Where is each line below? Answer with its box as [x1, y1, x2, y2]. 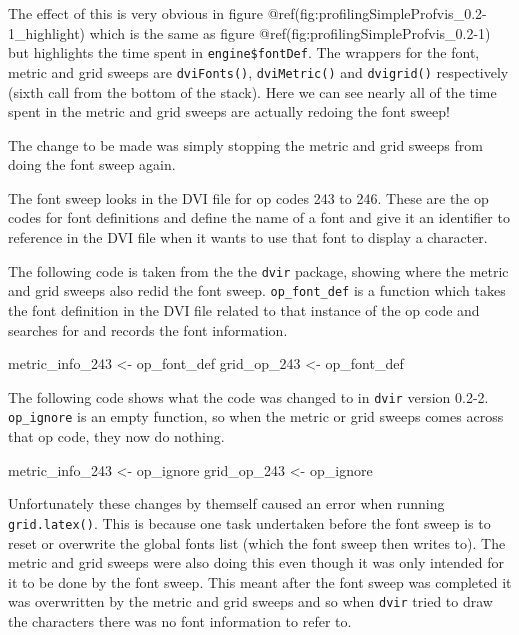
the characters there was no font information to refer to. [8, 610, 352, 631]
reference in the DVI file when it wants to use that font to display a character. [8, 227, 488, 248]
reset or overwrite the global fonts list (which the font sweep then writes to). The [8, 532, 506, 553]
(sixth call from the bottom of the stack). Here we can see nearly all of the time [8, 81, 497, 102]
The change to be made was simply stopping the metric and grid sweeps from [8, 134, 483, 155]
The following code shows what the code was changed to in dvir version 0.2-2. [8, 386, 489, 407]
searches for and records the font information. [8, 319, 288, 340]
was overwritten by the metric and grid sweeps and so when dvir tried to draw [8, 591, 493, 612]
